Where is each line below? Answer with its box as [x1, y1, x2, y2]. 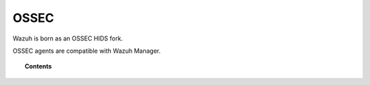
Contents [25, 62, 52, 71]
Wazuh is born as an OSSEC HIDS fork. [12, 34, 123, 42]
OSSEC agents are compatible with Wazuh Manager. [12, 47, 161, 55]
